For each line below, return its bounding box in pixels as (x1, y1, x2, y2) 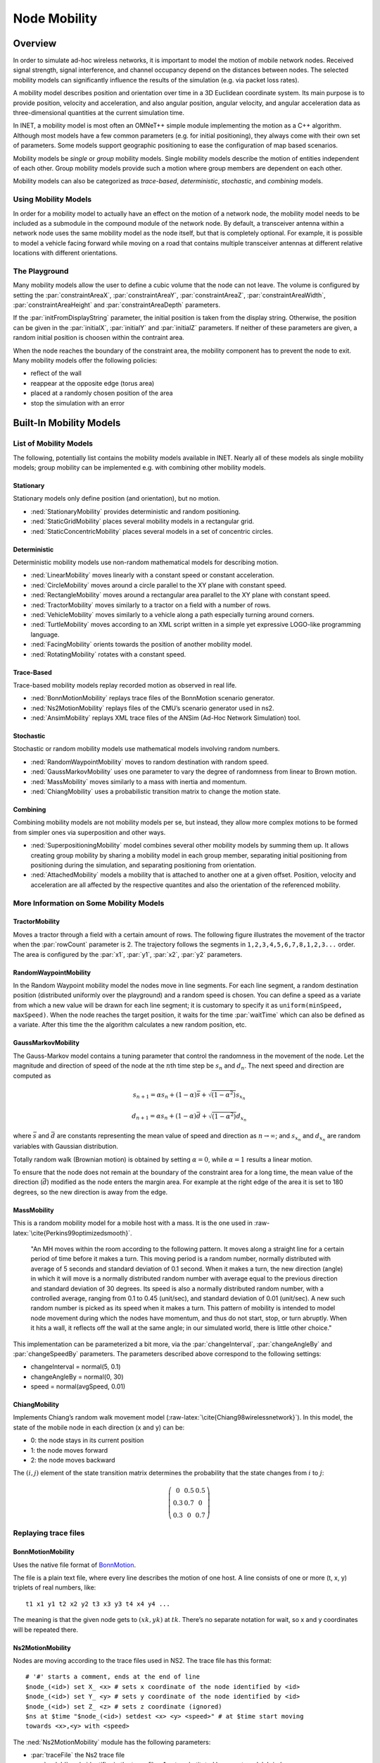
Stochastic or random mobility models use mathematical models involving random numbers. (13, 745, 280, 753)
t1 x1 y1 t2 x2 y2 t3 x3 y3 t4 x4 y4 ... (25, 1599, 170, 1608)
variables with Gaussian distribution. (13, 1142, 119, 1151)
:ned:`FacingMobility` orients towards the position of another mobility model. (30, 640, 253, 649)
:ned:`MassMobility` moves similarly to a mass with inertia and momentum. (30, 777, 248, 786)
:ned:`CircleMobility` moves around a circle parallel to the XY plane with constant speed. (30, 580, 287, 589)
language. (30, 630, 60, 638)
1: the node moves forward (30, 1446, 108, 1454)
